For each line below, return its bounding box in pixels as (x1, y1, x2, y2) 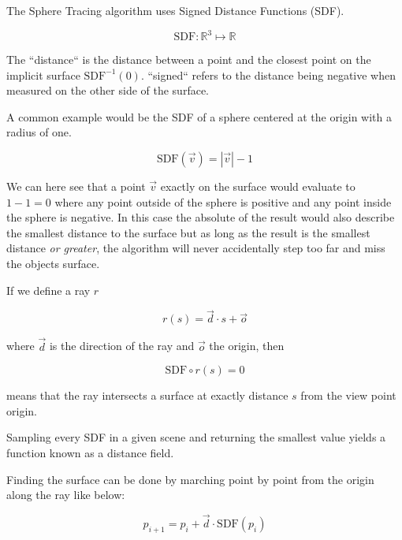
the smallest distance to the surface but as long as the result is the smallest (6, 224, 370, 240)
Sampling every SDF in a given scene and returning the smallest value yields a (6, 429, 386, 445)
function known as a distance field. (6, 445, 174, 461)
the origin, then (209, 337, 285, 354)
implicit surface (6, 66, 80, 83)
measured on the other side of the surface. (6, 82, 209, 99)
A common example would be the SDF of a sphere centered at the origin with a (6, 108, 392, 125)
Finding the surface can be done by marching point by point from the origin (6, 471, 374, 487)
